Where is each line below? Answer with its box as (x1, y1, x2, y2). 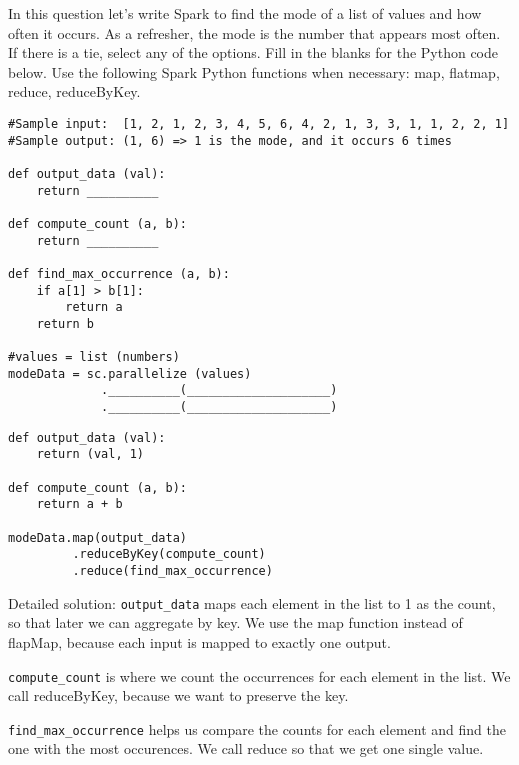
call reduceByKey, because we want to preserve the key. (8, 685, 349, 706)
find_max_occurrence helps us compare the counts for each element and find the (8, 718, 506, 739)
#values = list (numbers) (8, 350, 180, 365)
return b (36, 316, 94, 331)
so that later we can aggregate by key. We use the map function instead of (8, 612, 463, 633)
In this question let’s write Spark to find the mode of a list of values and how (8, 3, 482, 23)
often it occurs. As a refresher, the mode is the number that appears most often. (8, 22, 501, 43)
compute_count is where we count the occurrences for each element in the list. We (8, 665, 511, 686)
